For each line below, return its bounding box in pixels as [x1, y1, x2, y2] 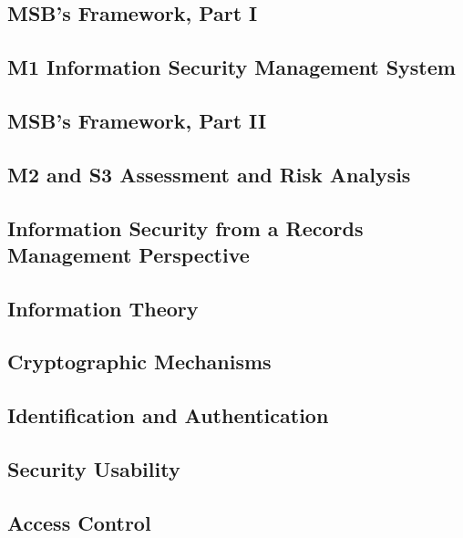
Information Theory [7, 294, 199, 322]
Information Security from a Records [7, 213, 364, 242]
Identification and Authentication [7, 401, 329, 429]
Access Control [7, 508, 151, 536]
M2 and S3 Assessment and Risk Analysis [7, 160, 411, 188]
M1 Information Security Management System [7, 53, 456, 81]
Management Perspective [7, 240, 250, 268]
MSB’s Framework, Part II [7, 106, 267, 134]
